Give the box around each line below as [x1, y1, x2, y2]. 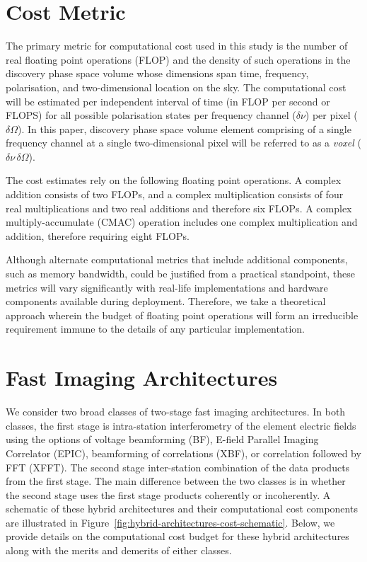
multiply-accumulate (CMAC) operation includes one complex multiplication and [6, 214, 358, 229]
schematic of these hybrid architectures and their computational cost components [6, 501, 358, 516]
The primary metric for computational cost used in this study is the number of [6, 38, 348, 53]
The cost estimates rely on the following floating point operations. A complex [6, 173, 342, 188]
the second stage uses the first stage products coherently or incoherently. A [6, 487, 331, 502]
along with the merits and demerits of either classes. [6, 543, 232, 558]
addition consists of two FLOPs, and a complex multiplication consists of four [6, 187, 344, 202]
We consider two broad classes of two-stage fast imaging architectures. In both [6, 404, 346, 419]
